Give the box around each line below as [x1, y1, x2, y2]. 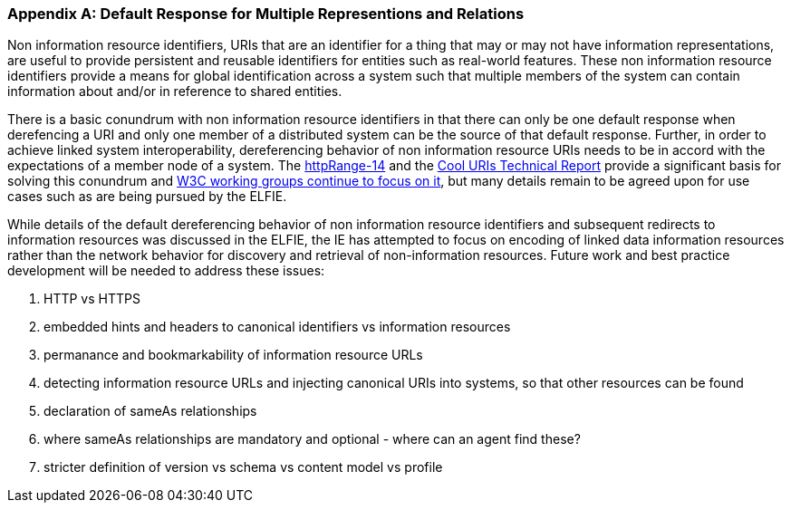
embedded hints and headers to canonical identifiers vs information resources [43, 319, 511, 335]
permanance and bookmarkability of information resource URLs [43, 347, 423, 363]
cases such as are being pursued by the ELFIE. [7, 188, 287, 205]
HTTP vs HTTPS [43, 291, 140, 307]
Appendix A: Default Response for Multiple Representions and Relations [7, 5, 525, 23]
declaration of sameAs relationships [43, 403, 257, 419]
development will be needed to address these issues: [7, 263, 325, 279]
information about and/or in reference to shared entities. [7, 83, 342, 100]
